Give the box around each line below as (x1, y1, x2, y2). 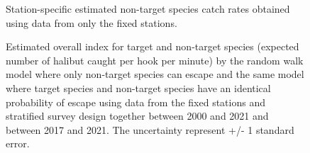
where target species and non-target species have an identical (6, 80, 271, 95)
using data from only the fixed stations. (6, 15, 177, 30)
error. (6, 136, 30, 151)
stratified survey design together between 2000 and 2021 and (6, 108, 269, 123)
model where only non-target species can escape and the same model (6, 67, 304, 81)
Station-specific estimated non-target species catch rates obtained (6, 1, 290, 16)
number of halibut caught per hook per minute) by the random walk (6, 52, 304, 67)
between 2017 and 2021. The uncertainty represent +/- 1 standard (6, 122, 294, 137)
